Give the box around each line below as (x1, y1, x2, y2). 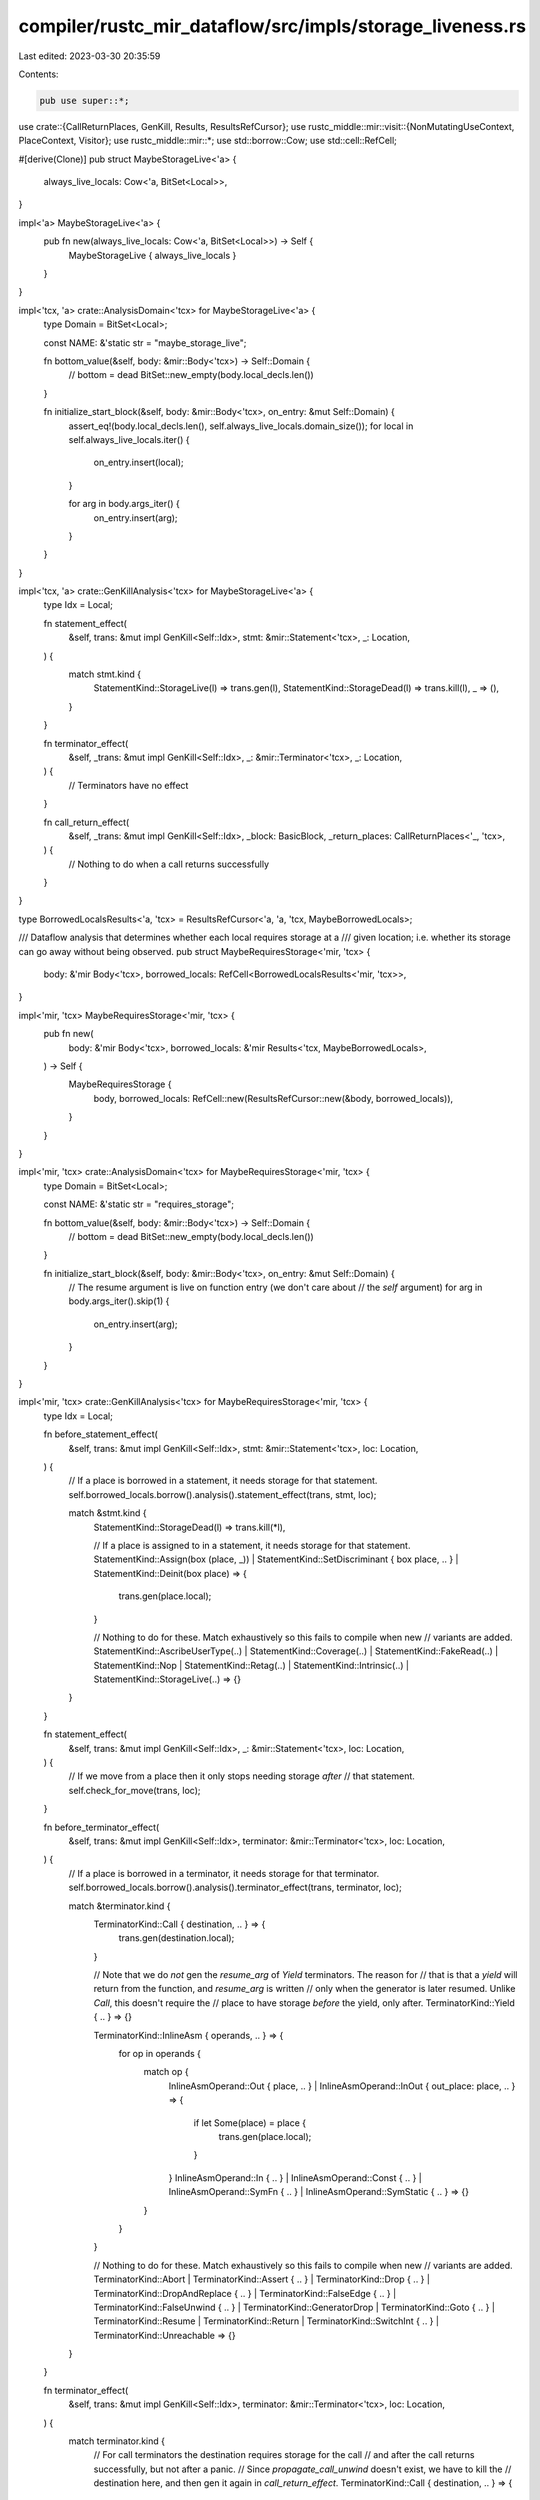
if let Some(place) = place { (193, 2116, 307, 2129)
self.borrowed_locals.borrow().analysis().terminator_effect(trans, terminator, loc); (68, 1881, 402, 1894)
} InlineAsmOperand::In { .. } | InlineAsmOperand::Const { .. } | (168, 2171, 422, 2184)
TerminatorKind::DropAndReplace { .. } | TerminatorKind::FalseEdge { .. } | (93, 2287, 397, 2299)
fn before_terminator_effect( (43, 1821, 160, 1833)
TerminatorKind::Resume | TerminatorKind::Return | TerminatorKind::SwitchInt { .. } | (93, 2315, 440, 2327)
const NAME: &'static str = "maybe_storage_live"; (43, 336, 247, 349)
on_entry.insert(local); (93, 456, 184, 469)
